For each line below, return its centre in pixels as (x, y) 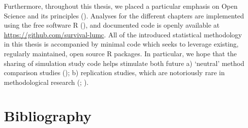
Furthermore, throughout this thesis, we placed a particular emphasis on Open (121, 6)
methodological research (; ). (46, 82)
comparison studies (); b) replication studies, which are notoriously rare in (114, 72)
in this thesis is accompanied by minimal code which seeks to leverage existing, (121, 44)
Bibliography (48, 115)
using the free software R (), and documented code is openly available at (112, 25)
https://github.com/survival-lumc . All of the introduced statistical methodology (123, 34)
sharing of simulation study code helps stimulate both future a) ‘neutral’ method (124, 63)
